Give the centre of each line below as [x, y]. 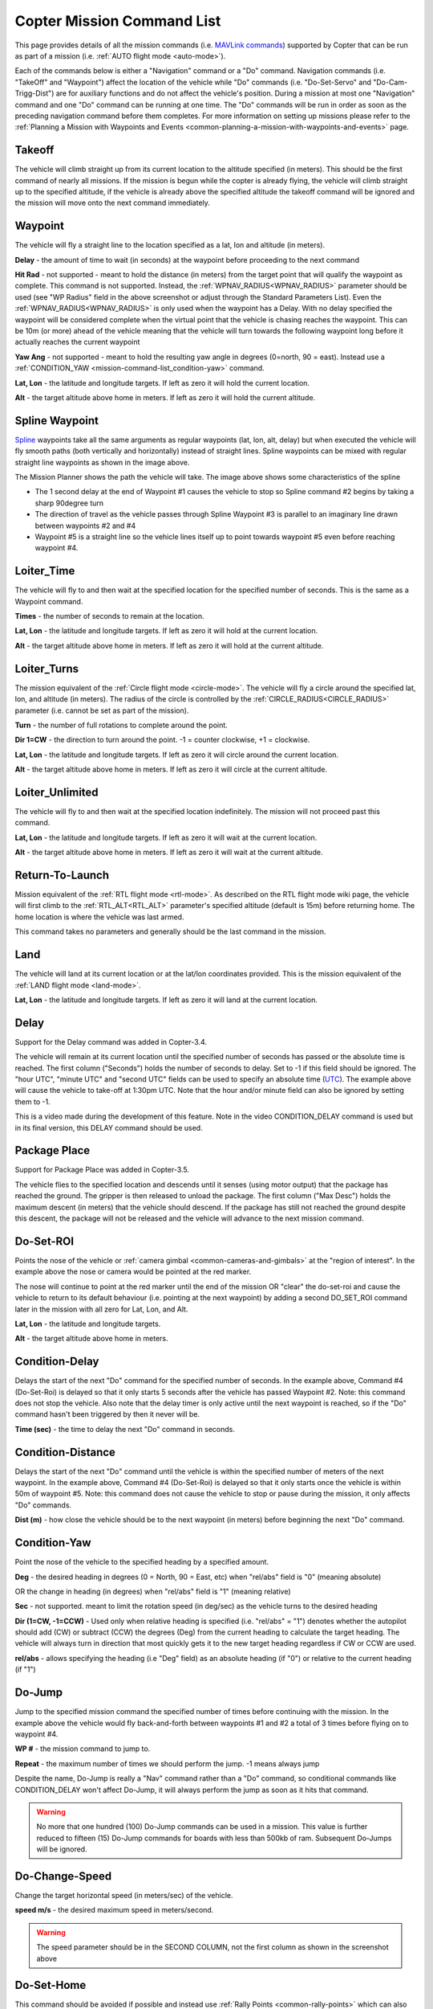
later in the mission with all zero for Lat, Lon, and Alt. [101, 1309]
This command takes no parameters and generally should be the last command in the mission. [170, 931]
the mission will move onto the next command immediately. [112, 203]
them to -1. [33, 1102]
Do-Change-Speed [63, 1876]
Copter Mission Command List [118, 21]
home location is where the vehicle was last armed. [99, 917]
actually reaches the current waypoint [77, 342]
